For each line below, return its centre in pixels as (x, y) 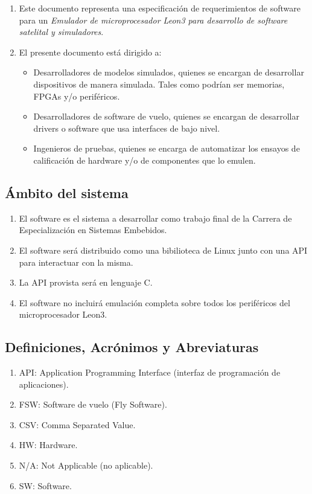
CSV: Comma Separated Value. (77, 424)
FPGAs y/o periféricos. (77, 96)
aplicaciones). (44, 384)
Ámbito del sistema (67, 192)
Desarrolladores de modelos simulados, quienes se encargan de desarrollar (169, 72)
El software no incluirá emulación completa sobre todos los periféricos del (154, 302)
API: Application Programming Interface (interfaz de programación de (150, 372)
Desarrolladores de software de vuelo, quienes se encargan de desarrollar (166, 116)
